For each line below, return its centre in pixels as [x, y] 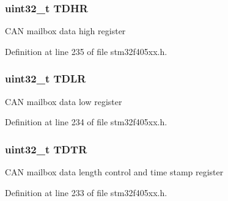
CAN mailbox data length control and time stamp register [114, 172]
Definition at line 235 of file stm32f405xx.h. [86, 51]
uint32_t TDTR [46, 149]
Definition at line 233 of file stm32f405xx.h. [86, 192]
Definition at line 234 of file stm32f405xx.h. [86, 122]
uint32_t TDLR [46, 79]
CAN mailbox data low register [64, 101]
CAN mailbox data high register [65, 31]
